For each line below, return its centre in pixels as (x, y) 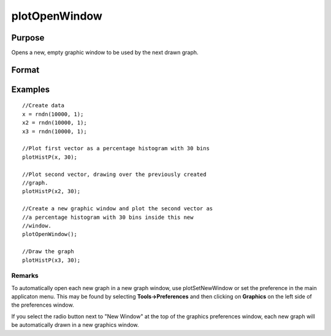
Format (25, 70)
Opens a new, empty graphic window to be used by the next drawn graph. (105, 53)
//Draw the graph (48, 252)
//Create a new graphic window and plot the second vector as (118, 209)
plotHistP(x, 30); (50, 157)
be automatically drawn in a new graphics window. (75, 325)
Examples (31, 89)
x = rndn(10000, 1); (53, 114)
